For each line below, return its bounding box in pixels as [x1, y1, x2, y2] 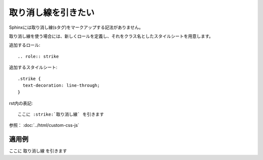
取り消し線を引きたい [9, 7, 95, 18]
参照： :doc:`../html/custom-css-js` [9, 122, 79, 128]
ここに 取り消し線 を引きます [9, 148, 67, 154]
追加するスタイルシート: [9, 64, 58, 70]
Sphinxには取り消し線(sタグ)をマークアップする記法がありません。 [9, 24, 144, 30]
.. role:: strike [18, 54, 59, 59]
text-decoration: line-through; [22, 82, 100, 88]
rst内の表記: [9, 100, 33, 106]
